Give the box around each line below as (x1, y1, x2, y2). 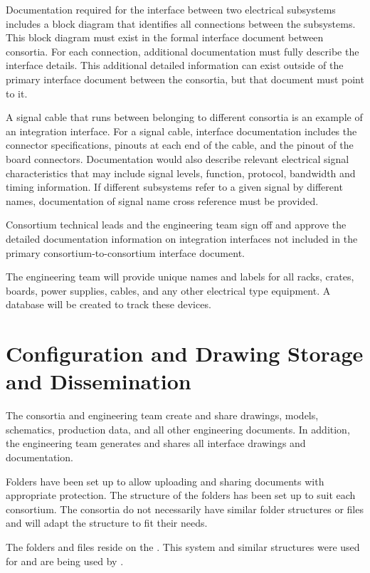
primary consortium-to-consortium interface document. (6, 245, 245, 260)
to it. (6, 85, 28, 100)
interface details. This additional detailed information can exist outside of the (6, 58, 344, 73)
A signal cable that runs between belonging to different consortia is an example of (6, 110, 363, 125)
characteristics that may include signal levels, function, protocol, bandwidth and (6, 165, 356, 180)
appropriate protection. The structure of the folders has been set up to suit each (6, 488, 356, 503)
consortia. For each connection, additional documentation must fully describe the (6, 43, 359, 58)
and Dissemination (6, 367, 191, 396)
